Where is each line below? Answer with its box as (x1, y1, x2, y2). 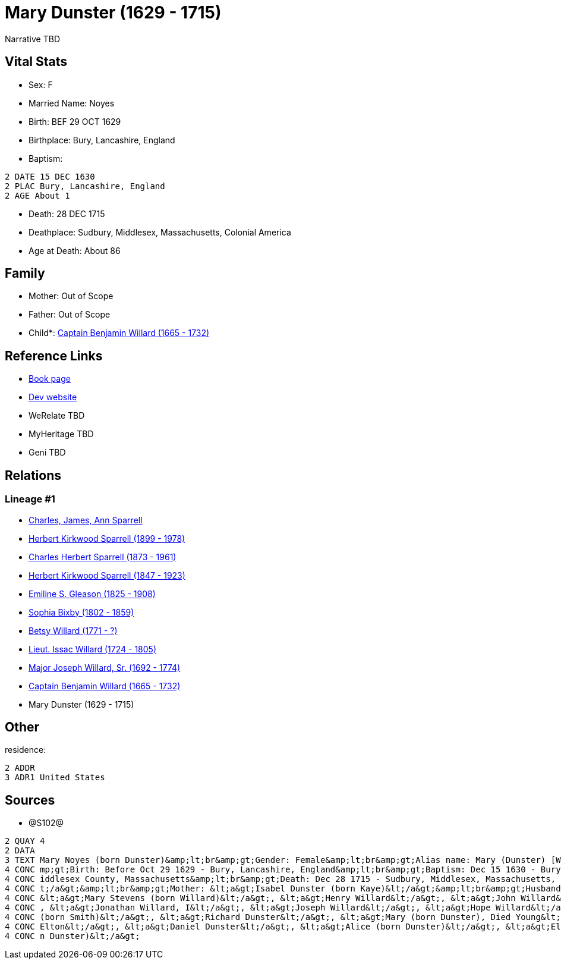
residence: (5, 745, 46, 755)
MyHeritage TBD (29, 429, 94, 439)
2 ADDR (5, 763, 35, 773)
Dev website (29, 392, 77, 403)
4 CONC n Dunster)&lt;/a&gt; (5, 931, 140, 941)
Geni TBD (29, 447, 66, 458)
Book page (29, 373, 71, 384)
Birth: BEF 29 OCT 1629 (29, 116, 121, 127)
